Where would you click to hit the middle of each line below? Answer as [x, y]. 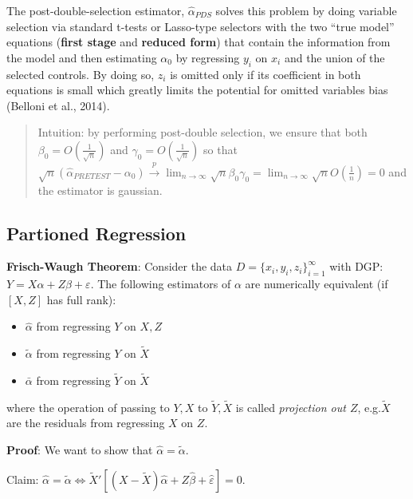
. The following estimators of [161, 284]
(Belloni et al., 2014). [58, 105]
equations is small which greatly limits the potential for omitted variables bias [197, 90]
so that [220, 149]
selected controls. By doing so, [81, 74]
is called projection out [291, 407]
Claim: [23, 479]
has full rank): [81, 299]
